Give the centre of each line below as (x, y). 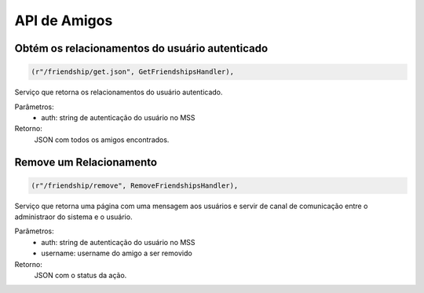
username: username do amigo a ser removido (117, 253)
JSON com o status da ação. (80, 276)
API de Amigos (64, 20)
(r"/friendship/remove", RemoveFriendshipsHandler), (135, 185)
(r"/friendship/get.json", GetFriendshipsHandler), (133, 72)
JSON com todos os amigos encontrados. (102, 139)
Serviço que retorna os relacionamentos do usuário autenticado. (119, 92)
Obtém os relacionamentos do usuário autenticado (141, 48)
